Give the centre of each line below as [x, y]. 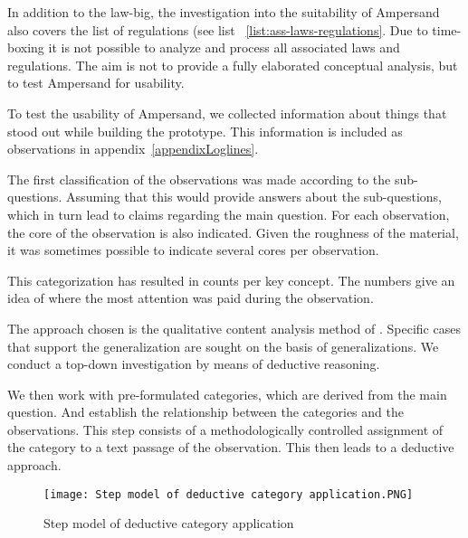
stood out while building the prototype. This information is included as [205, 131]
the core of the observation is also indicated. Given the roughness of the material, [233, 232]
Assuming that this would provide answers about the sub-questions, [254, 197]
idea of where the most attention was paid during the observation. [191, 298]
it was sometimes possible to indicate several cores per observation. [193, 250]
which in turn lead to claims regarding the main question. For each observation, [229, 214]
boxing [26, 47]
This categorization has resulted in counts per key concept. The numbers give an [231, 280]
